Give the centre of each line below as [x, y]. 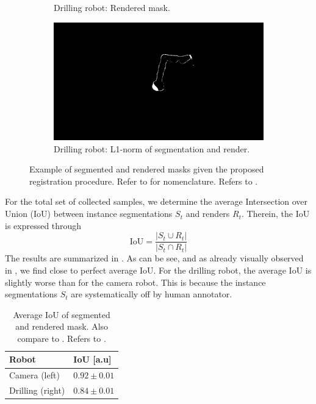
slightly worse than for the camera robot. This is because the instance [135, 282]
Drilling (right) [37, 390]
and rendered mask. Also [62, 326]
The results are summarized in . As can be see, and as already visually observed [154, 258]
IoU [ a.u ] [92, 359]
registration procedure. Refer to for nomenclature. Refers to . [144, 181]
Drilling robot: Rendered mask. [112, 7]
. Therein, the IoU [275, 214]
